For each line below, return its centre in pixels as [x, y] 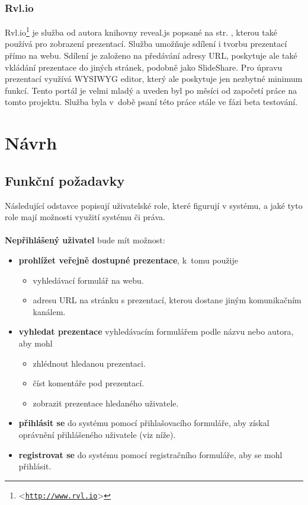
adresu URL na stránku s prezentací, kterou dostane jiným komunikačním [167, 300]
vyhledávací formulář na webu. [88, 280]
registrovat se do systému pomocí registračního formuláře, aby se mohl [150, 454]
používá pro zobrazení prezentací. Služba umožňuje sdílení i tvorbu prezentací [146, 44]
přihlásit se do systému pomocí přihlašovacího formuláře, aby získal [144, 423]
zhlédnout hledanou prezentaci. [89, 363]
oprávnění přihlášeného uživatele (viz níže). [97, 434]
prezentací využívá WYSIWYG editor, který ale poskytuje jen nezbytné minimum [154, 79]
